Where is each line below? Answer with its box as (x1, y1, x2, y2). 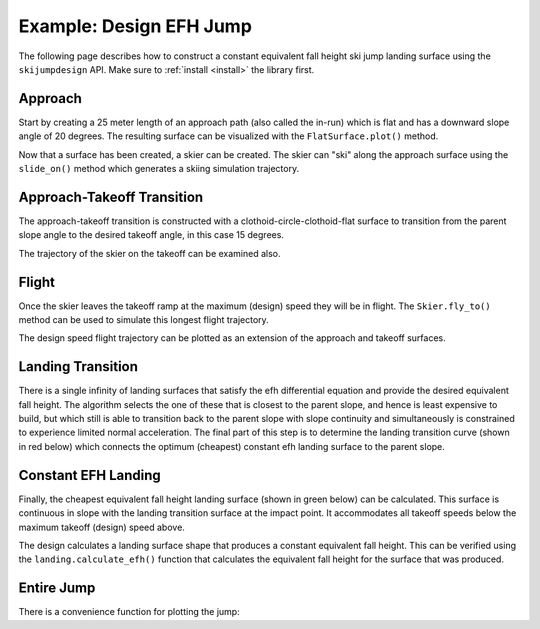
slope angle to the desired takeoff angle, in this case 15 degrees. (18, 229, 285, 241)
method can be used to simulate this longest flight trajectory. (18, 314, 269, 325)
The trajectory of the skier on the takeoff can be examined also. (18, 247, 281, 259)
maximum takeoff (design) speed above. (18, 521, 185, 533)
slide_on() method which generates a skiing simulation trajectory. (18, 163, 300, 175)
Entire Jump (18, 580, 96, 597)
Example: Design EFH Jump (18, 15, 252, 37)
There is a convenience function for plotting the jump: (18, 606, 240, 618)
